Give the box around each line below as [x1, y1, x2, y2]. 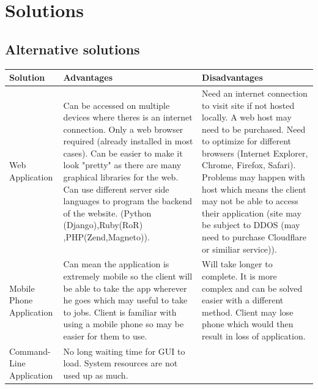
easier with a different [202, 294, 284, 306]
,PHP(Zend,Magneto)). [63, 231, 150, 243]
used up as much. [63, 369, 128, 382]
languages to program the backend [63, 194, 193, 207]
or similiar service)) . [202, 242, 277, 255]
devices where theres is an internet [63, 111, 193, 124]
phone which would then [202, 317, 294, 330]
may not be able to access [202, 194, 298, 207]
